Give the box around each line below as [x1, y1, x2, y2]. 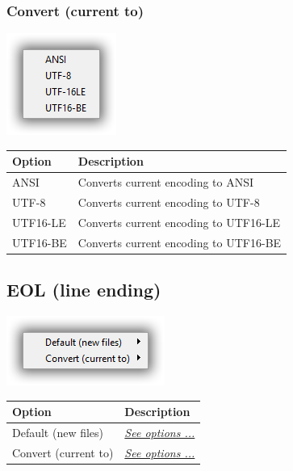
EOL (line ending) [6, 277, 161, 302]
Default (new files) [12, 423, 104, 440]
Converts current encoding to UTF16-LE [77, 213, 280, 230]
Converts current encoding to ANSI [77, 174, 254, 191]
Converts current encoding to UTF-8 [77, 194, 260, 210]
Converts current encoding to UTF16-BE [77, 233, 282, 250]
